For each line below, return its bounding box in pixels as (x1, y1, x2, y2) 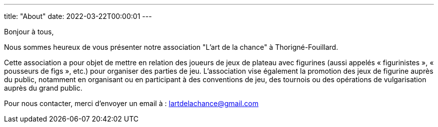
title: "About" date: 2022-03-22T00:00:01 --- (4, 12, 152, 20)
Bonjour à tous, (4, 27, 54, 36)
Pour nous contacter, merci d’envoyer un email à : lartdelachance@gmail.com (4, 99, 258, 108)
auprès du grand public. (4, 84, 82, 92)
